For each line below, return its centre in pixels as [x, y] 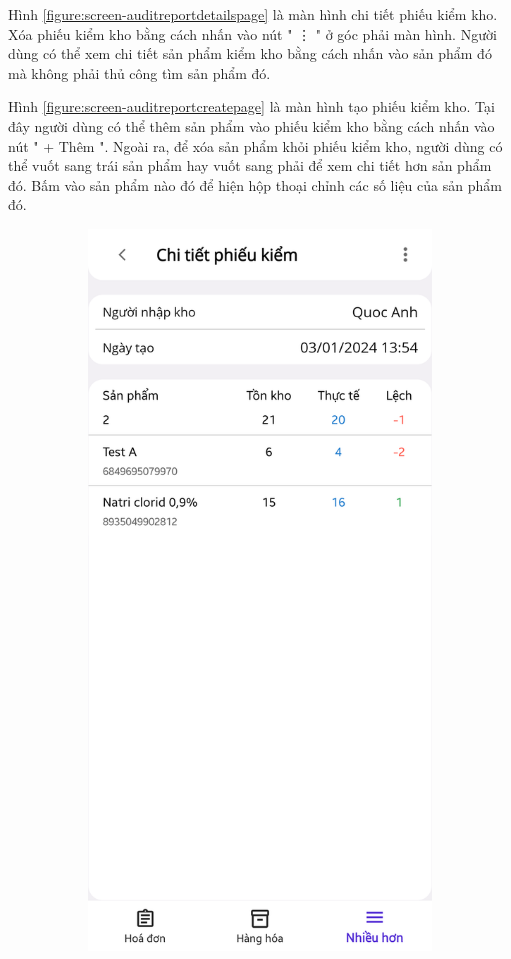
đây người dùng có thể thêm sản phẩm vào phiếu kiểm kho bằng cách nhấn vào [251, 125]
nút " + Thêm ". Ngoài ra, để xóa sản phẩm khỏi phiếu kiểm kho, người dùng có [255, 145]
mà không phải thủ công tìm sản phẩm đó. [139, 72]
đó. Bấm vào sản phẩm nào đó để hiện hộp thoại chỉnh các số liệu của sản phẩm [255, 184]
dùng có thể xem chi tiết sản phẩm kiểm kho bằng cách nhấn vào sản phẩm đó [250, 53]
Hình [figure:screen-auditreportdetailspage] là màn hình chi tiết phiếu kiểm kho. [253, 14]
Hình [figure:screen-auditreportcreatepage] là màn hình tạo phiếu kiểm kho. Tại [251, 106]
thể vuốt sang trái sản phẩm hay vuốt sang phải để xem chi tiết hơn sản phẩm [250, 165]
